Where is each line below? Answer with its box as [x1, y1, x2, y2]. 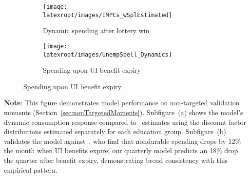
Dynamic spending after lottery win [43, 25, 150, 36]
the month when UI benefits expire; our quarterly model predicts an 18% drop [4, 145, 238, 156]
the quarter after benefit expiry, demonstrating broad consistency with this [4, 155, 228, 165]
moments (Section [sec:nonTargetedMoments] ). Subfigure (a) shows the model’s [4, 107, 243, 117]
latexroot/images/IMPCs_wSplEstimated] [43, 11, 172, 19]
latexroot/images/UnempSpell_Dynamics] [43, 51, 172, 58]
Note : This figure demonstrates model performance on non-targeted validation [4, 98, 240, 108]
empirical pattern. [4, 164, 58, 175]
